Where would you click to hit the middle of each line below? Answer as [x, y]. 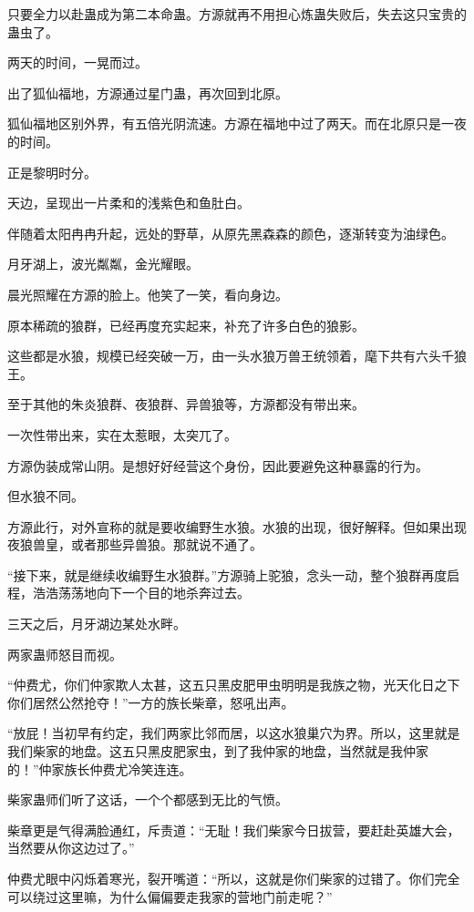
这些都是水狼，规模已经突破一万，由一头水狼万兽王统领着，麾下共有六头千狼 [237, 356]
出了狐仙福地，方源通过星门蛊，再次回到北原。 [148, 92]
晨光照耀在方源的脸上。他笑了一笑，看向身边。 [148, 294]
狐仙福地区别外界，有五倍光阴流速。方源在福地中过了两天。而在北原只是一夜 [237, 123]
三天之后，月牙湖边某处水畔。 [97, 624]
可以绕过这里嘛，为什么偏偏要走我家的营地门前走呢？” [170, 896]
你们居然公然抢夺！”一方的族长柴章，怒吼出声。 [151, 702]
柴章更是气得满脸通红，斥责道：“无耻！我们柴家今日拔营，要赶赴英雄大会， [234, 830]
